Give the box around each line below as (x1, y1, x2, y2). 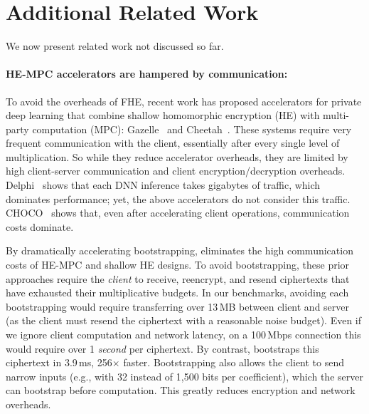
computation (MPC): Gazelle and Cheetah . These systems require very (32, 121, 352, 136)
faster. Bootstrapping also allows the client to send (123, 355, 345, 370)
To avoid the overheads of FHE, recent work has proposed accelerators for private (6, 93, 362, 108)
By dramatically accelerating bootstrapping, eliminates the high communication (6, 243, 353, 258)
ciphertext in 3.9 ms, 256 (6, 355, 112, 370)
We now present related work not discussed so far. (6, 38, 224, 53)
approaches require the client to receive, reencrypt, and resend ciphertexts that (6, 271, 350, 286)
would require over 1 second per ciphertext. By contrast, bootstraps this (6, 341, 319, 356)
